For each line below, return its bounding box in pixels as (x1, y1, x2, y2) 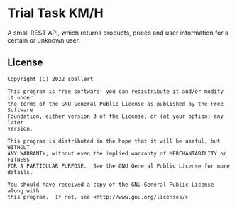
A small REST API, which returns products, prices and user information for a (7, 28, 229, 37)
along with (7, 187, 40, 195)
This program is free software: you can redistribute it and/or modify (7, 87, 224, 95)
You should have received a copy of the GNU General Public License (7, 181, 214, 188)
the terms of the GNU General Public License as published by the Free (7, 100, 224, 107)
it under (7, 94, 33, 101)
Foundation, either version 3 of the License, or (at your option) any (7, 112, 224, 120)
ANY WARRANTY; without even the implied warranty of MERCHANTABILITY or (7, 150, 227, 157)
